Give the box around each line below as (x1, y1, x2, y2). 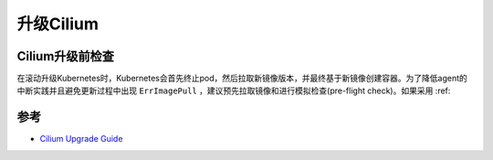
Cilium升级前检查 (16, 48, 114, 64)
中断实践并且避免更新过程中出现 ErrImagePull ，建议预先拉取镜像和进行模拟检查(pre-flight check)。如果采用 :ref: (16, 85, 451, 96)
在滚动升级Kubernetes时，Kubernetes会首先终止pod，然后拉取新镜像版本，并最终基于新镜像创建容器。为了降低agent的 (16, 73, 467, 84)
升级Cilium (16, 14, 100, 34)
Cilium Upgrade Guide (39, 133, 123, 144)
